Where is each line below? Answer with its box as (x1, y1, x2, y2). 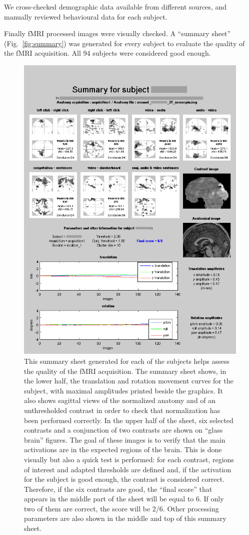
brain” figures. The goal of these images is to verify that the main (24, 434, 225, 445)
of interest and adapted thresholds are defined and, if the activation (24, 464, 231, 474)
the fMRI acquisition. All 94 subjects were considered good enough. (4, 48, 211, 58)
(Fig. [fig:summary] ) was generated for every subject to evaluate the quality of (4, 38, 245, 48)
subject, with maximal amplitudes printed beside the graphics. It (24, 385, 223, 395)
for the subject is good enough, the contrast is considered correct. (24, 474, 225, 484)
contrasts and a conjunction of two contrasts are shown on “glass (24, 425, 223, 435)
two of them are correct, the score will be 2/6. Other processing (24, 503, 219, 513)
